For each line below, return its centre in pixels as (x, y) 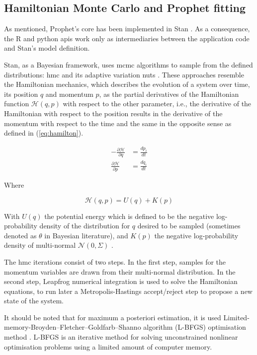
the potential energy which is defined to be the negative (129, 216)
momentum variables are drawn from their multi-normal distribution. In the (120, 271)
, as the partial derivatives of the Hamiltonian (169, 94)
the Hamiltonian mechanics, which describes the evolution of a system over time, (127, 84)
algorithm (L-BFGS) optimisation (195, 327)
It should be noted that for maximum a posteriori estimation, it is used (113, 317)
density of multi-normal (40, 245)
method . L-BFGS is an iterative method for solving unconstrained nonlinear (121, 337)
